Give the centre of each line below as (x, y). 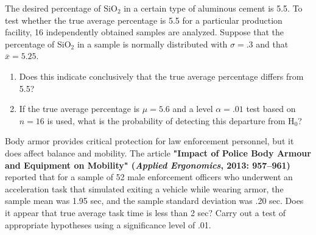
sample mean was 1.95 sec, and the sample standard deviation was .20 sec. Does (154, 201)
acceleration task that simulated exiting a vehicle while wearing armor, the (144, 188)
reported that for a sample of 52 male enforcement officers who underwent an (149, 177)
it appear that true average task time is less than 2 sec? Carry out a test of (146, 212)
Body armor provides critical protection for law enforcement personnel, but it (149, 141)
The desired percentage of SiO (61, 8)
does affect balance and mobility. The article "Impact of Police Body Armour (158, 153)
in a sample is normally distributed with (152, 44)
